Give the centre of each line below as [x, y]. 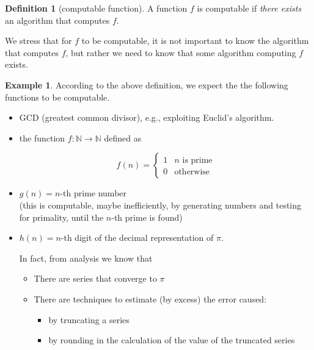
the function [42, 137]
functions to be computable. [57, 97]
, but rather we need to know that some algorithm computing [181, 52]
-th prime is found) [147, 217]
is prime [197, 161]
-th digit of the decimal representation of [137, 237]
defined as [123, 137]
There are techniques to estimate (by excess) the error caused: [150, 298]
